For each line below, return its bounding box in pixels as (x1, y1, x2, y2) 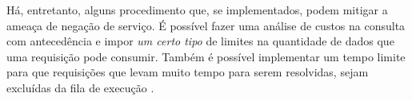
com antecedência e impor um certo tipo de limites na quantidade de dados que (6, 33, 394, 49)
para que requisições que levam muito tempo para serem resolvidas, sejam (6, 64, 369, 80)
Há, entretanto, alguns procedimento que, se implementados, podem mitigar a (6, 2, 388, 17)
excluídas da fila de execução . (6, 79, 154, 95)
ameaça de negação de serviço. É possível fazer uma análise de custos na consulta (6, 17, 406, 33)
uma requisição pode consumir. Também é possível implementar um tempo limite (6, 48, 406, 64)
